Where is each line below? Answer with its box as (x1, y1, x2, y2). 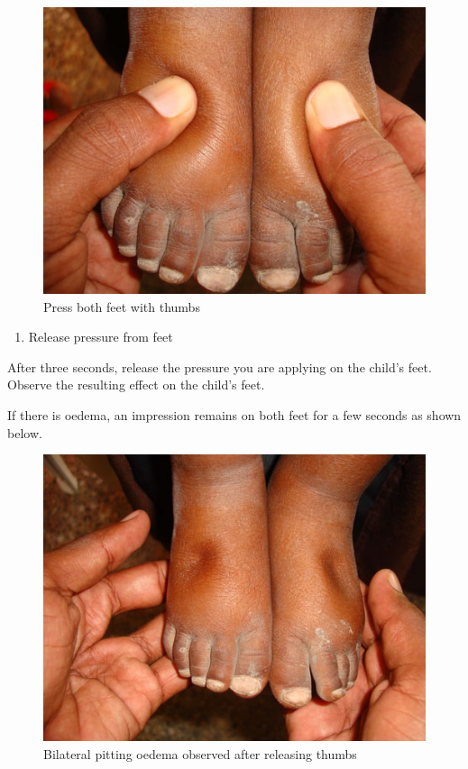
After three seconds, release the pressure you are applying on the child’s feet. (7, 357, 432, 376)
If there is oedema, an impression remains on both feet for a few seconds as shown (7, 405, 462, 424)
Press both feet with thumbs (43, 297, 200, 316)
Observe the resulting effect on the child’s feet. (7, 375, 265, 394)
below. (7, 423, 42, 442)
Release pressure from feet (28, 327, 173, 346)
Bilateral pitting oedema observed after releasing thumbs (43, 744, 357, 763)
